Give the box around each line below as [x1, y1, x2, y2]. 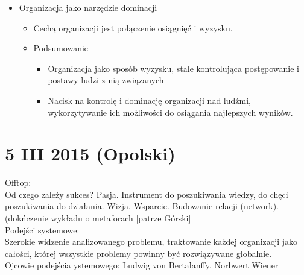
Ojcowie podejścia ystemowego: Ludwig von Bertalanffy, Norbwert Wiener [5, 259, 279, 271]
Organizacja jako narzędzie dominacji [19, 1, 157, 13]
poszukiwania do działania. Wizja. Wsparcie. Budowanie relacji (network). [5, 200, 279, 212]
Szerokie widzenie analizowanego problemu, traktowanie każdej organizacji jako [5, 235, 298, 248]
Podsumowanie [33, 42, 89, 54]
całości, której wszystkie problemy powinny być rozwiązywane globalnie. [5, 247, 272, 259]
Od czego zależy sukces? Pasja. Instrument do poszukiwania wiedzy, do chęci [5, 188, 288, 200]
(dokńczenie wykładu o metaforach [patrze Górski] [5, 212, 191, 224]
